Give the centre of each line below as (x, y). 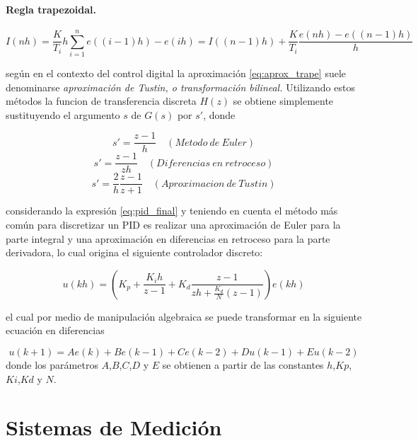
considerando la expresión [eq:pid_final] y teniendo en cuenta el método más (172, 211)
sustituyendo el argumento (63, 114)
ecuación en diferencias (55, 330)
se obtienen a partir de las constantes (243, 365)
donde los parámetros (52, 365)
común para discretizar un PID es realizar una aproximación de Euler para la (173, 225)
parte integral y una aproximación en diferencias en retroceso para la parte (168, 238)
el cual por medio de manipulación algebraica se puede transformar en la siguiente (184, 316)
